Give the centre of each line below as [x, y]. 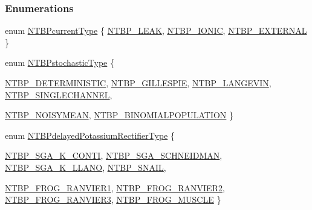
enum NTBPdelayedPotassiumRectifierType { [90, 135]
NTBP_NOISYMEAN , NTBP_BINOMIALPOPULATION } [119, 115]
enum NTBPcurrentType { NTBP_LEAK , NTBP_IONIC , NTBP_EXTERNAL [156, 30]
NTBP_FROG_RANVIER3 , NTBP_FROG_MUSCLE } [113, 199]
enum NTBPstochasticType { [60, 62]
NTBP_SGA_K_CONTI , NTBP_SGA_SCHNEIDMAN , [114, 155]
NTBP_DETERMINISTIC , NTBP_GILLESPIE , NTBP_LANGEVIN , [138, 83]
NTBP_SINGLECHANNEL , [59, 94]
